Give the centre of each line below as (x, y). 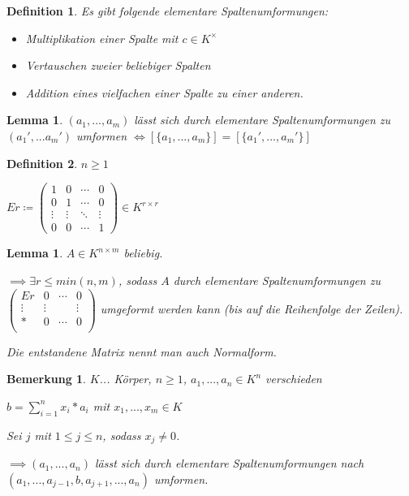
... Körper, (125, 379)
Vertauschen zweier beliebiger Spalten (118, 65)
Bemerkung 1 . (47, 379)
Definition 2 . (42, 163)
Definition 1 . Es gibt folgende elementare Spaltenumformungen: (168, 11)
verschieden (294, 379)
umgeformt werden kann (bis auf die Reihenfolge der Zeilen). (252, 309)
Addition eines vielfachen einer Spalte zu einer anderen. (164, 92)
